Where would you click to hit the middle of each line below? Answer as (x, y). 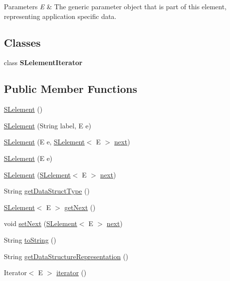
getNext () (80, 207)
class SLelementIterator (43, 62)
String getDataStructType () (47, 191)
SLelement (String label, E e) (48, 125)
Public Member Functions (71, 89)
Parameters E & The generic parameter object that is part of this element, (115, 6)
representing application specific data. (60, 16)
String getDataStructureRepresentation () (66, 256)
